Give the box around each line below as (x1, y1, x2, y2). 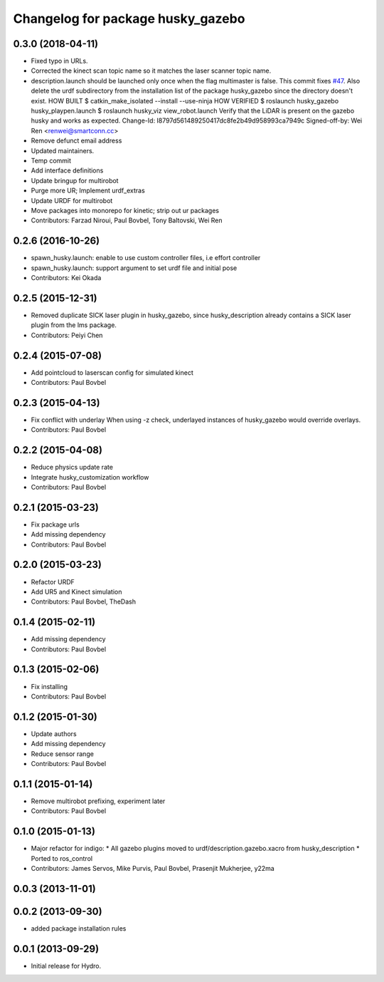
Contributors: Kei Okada (31, 274, 102, 281)
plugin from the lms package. (31, 321, 117, 329)
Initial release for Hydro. (31, 961, 102, 970)
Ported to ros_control (31, 854, 92, 862)
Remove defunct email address (31, 136, 122, 145)
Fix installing (31, 682, 68, 691)
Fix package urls (31, 520, 80, 529)
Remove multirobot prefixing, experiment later (31, 797, 166, 805)
